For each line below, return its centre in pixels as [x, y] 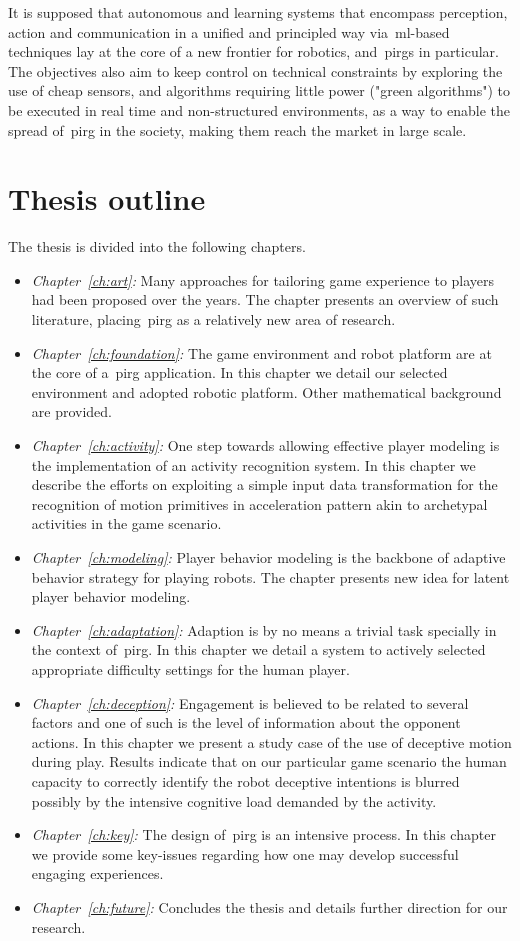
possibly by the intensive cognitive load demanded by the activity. [234, 800]
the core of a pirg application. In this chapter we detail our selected [239, 372]
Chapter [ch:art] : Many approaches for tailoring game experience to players [263, 279]
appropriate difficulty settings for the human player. [190, 668]
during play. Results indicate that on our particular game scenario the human [269, 761]
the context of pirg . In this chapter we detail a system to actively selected [258, 649]
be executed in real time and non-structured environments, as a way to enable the [259, 109]
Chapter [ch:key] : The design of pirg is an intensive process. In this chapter [263, 834]
